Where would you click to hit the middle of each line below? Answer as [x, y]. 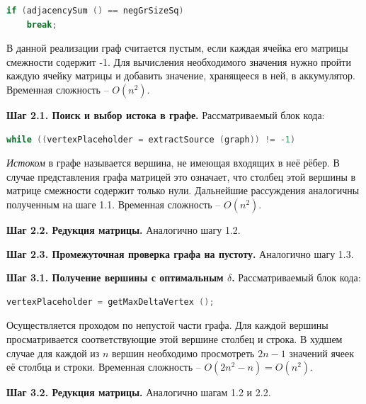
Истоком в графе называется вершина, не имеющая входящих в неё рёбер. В [173, 163]
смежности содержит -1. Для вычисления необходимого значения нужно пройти [179, 61]
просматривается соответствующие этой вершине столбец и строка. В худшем [175, 338]
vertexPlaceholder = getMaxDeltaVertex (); [110, 302]
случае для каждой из [53, 353]
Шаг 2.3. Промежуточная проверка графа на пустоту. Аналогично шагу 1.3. [180, 253]
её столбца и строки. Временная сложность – [104, 367]
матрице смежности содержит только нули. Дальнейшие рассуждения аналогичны [183, 190]
